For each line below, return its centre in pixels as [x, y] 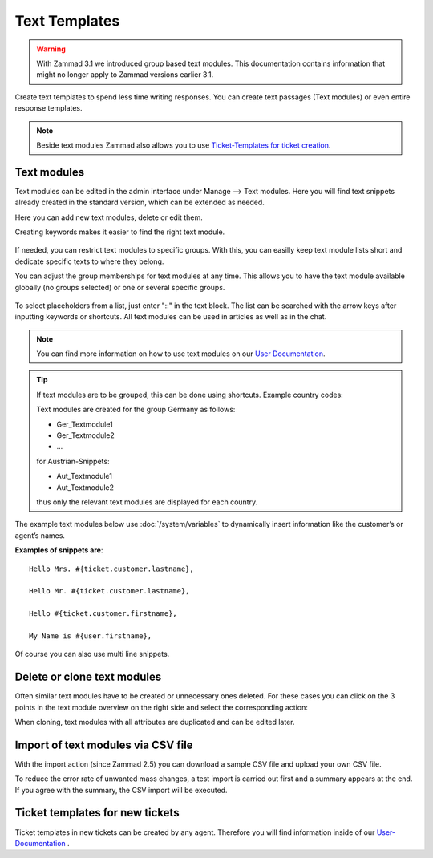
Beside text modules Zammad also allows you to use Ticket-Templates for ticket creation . [184, 145]
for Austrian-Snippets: [73, 461]
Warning [51, 49]
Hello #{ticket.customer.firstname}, [103, 614]
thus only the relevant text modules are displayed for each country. [147, 502]
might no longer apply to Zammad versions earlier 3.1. [125, 75]
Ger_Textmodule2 [86, 435]
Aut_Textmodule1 [84, 476]
